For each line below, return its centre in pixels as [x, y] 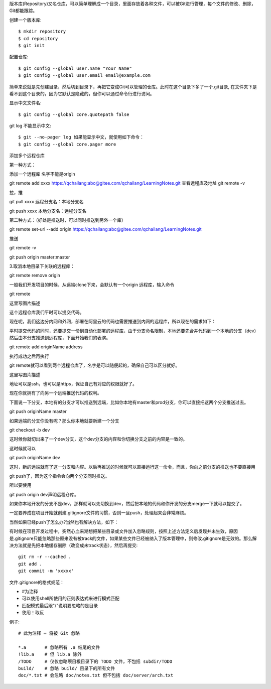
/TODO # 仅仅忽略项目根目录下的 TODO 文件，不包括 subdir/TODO [95, 661]
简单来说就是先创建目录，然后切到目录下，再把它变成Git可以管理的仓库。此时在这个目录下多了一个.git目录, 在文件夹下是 [133, 87]
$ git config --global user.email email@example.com [84, 76]
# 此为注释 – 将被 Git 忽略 [49, 633]
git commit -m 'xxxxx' [46, 571]
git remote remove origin [35, 275]
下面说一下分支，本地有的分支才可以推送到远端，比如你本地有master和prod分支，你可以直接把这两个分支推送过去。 [129, 402]
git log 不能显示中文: [30, 126]
